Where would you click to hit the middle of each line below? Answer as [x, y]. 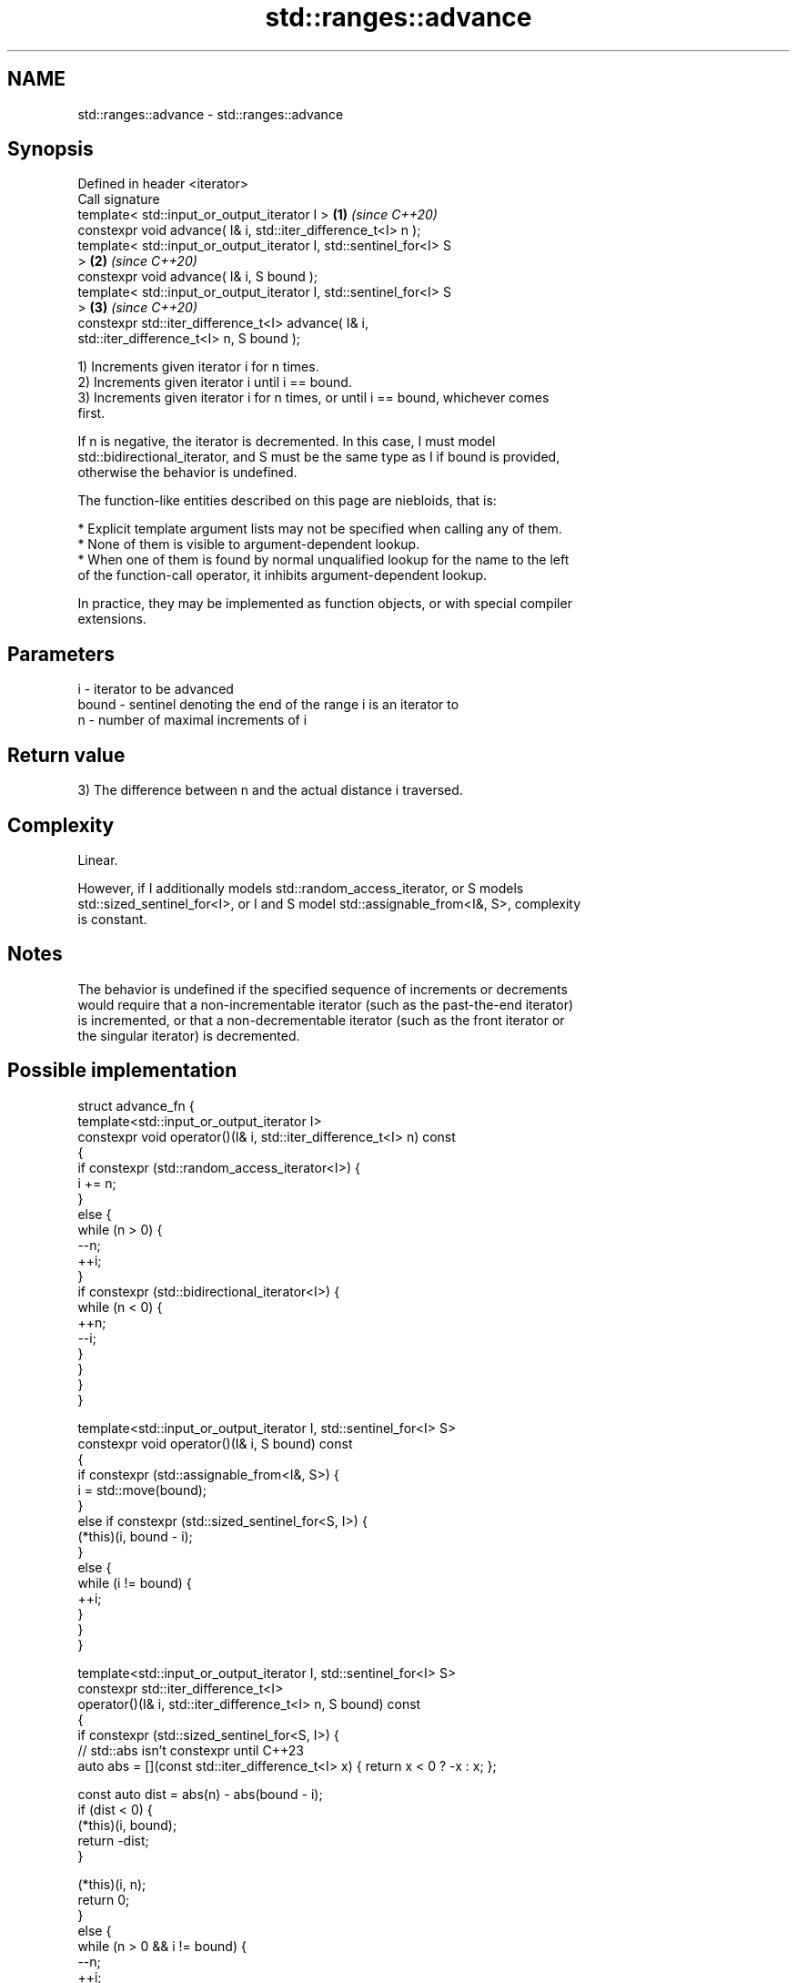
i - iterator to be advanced [156, 689]
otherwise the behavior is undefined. [187, 473]
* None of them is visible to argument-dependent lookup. [249, 544]
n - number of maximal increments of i [192, 720]
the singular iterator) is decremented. [189, 1035]
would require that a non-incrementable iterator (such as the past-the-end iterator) [326, 1004]
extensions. [112, 619]
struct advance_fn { [136, 1105]
